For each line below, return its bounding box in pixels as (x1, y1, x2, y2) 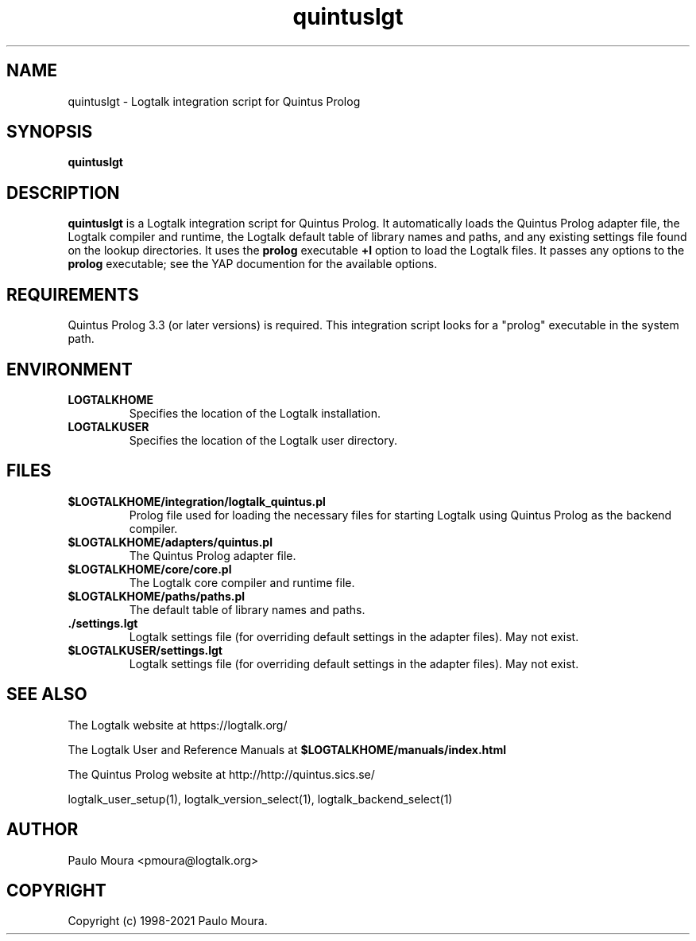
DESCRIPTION (6, 182, 120, 203)
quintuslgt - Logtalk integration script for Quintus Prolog (68, 94, 361, 108)
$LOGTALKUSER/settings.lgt (68, 643, 222, 657)
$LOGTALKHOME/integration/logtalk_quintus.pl (68, 494, 326, 508)
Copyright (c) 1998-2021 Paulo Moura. (68, 914, 268, 928)
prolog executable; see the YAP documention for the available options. (68, 257, 438, 271)
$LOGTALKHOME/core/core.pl (68, 562, 232, 576)
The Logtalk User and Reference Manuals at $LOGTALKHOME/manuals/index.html (68, 742, 506, 756)
